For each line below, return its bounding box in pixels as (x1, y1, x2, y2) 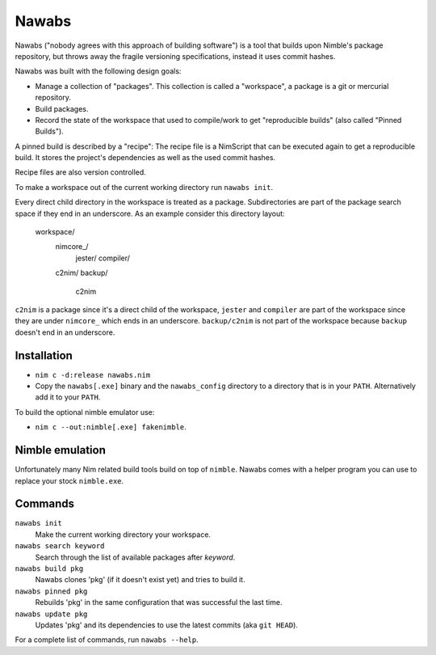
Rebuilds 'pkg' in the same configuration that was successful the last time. (35, 598, 283, 607)
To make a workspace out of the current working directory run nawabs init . (15, 182, 274, 192)
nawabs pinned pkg (15, 586, 88, 596)
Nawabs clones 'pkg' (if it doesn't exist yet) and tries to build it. (35, 575, 245, 585)
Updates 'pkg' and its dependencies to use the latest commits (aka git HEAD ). (35, 619, 299, 630)
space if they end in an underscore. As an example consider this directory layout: (15, 209, 286, 218)
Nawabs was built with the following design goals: (15, 66, 182, 76)
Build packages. (35, 104, 89, 113)
